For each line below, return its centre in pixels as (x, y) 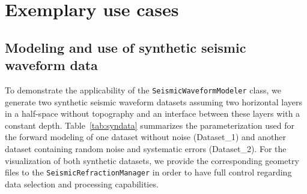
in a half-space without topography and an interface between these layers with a (153, 113)
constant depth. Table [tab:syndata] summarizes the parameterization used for (150, 125)
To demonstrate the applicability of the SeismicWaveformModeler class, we (143, 90)
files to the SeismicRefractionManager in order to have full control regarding (148, 172)
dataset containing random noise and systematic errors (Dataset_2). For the (146, 148)
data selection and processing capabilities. (82, 184)
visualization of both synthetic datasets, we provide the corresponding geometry (152, 160)
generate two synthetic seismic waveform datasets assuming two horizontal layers (153, 101)
